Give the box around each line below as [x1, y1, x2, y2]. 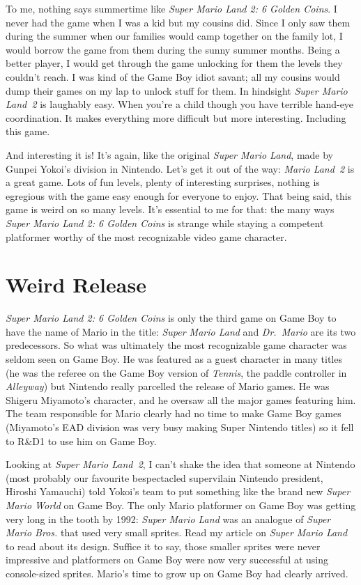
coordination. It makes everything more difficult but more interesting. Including [6, 110, 346, 125]
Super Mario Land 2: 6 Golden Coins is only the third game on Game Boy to [6, 311, 337, 325]
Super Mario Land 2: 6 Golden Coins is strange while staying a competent [6, 215, 324, 230]
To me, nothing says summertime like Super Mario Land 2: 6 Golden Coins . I [6, 1, 337, 15]
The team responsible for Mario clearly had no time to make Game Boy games [6, 406, 341, 421]
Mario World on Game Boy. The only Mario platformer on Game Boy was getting [6, 497, 356, 512]
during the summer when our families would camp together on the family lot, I [6, 29, 343, 43]
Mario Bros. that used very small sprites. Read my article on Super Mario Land [6, 525, 348, 540]
